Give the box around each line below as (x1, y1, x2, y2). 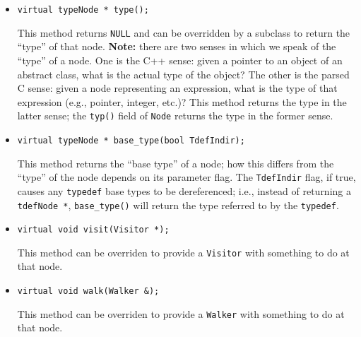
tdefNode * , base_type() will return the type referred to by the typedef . (17, 197, 339, 212)
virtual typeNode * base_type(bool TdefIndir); (17, 135, 245, 146)
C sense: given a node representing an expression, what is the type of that (17, 81, 338, 95)
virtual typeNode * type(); (17, 5, 149, 15)
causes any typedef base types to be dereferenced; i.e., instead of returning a (17, 183, 351, 198)
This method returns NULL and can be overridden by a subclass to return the (17, 25, 350, 40)
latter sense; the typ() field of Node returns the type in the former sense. (17, 108, 333, 123)
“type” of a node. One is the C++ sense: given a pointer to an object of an (17, 52, 343, 67)
